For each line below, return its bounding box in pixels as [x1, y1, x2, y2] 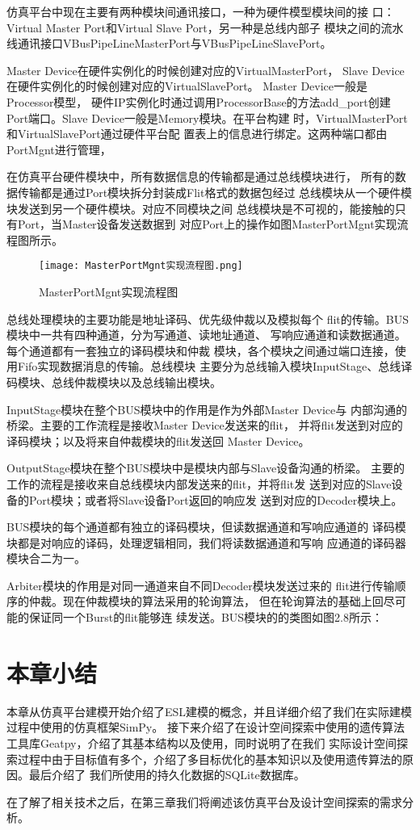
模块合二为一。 [6, 550, 86, 567]
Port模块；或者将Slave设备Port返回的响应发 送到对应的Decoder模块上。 [28, 491, 403, 508]
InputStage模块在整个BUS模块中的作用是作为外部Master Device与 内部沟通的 [6, 400, 407, 417]
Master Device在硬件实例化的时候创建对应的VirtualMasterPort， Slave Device [6, 61, 405, 78]
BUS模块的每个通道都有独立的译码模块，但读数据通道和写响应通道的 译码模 [6, 518, 406, 535]
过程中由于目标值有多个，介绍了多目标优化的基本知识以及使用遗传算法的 [17, 750, 402, 767]
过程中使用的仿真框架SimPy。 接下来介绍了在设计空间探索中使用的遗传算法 [6, 719, 405, 736]
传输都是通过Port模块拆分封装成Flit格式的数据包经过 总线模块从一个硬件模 [17, 183, 413, 200]
